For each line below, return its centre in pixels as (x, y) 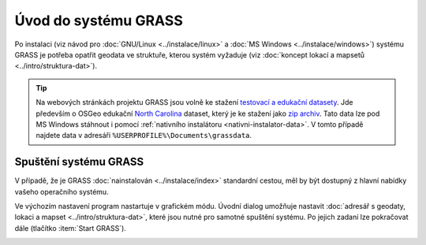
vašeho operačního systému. (62, 191)
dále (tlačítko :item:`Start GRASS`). (70, 228)
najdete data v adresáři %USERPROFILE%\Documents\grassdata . (144, 135)
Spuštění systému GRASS (79, 162)
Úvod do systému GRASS (99, 20)
